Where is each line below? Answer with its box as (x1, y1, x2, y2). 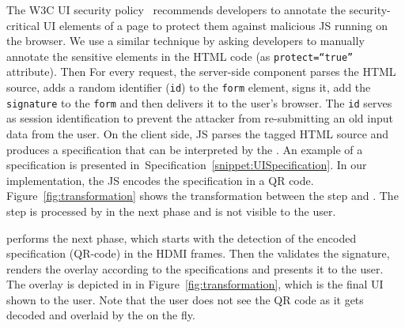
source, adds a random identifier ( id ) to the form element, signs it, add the (6, 79, 371, 96)
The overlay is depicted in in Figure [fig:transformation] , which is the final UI (6, 276, 384, 292)
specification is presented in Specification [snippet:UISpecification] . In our (6, 156, 367, 173)
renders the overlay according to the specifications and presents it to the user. (6, 260, 384, 277)
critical (6, 17, 40, 33)
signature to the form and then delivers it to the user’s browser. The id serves (6, 94, 392, 111)
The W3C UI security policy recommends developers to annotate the (6, 2, 346, 17)
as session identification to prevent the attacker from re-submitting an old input (6, 110, 393, 126)
